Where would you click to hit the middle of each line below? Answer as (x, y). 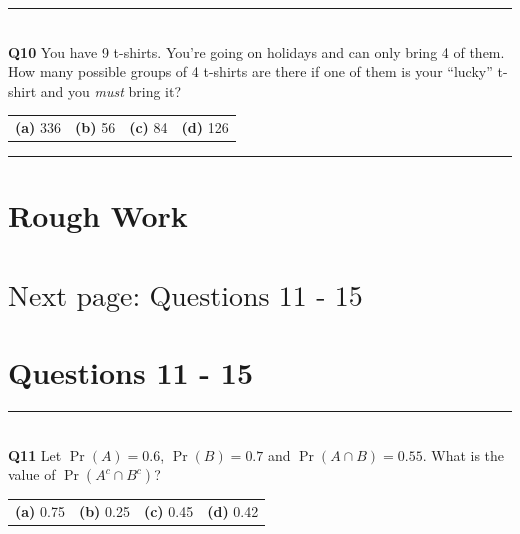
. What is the (463, 454)
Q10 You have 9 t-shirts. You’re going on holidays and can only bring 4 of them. (256, 51)
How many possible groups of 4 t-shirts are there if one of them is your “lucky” (250, 71)
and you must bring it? (111, 90)
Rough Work (98, 215)
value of (32, 474)
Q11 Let (35, 454)
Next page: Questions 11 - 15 (185, 296)
